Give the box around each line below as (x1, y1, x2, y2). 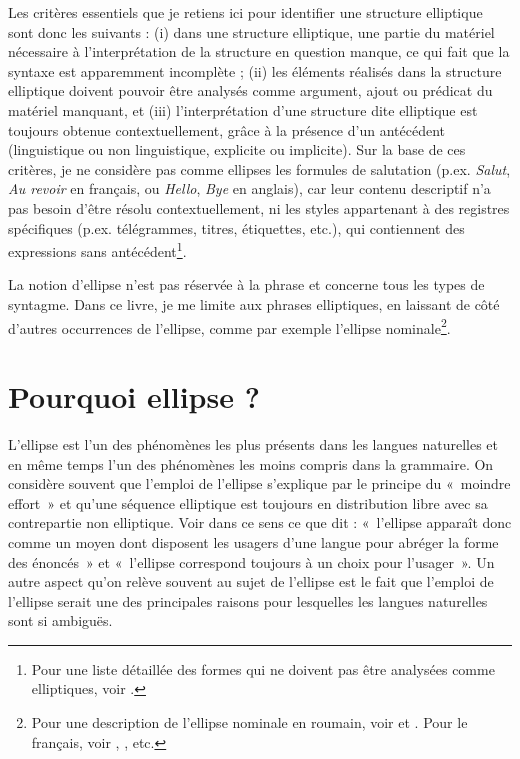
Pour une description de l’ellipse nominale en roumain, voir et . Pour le (31, 712, 468, 733)
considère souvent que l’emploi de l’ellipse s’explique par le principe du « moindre (8, 473, 511, 494)
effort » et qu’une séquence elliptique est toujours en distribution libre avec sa (8, 492, 488, 513)
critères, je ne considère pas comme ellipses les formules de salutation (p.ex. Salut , (8, 158, 511, 179)
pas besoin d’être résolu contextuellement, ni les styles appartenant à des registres (8, 197, 510, 218)
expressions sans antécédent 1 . (8, 238, 187, 261)
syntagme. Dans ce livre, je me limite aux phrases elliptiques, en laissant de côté (8, 293, 500, 314)
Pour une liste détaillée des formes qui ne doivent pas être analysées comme (31, 658, 495, 679)
